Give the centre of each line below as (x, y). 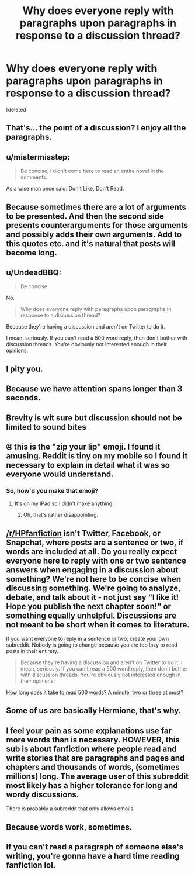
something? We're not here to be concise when (94, 579)
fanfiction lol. (31, 865)
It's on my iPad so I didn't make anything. (64, 503)
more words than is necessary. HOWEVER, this (93, 740)
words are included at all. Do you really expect (92, 552)
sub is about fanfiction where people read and (91, 749)
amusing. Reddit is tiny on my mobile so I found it (97, 456)
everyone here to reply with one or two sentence (96, 560)
